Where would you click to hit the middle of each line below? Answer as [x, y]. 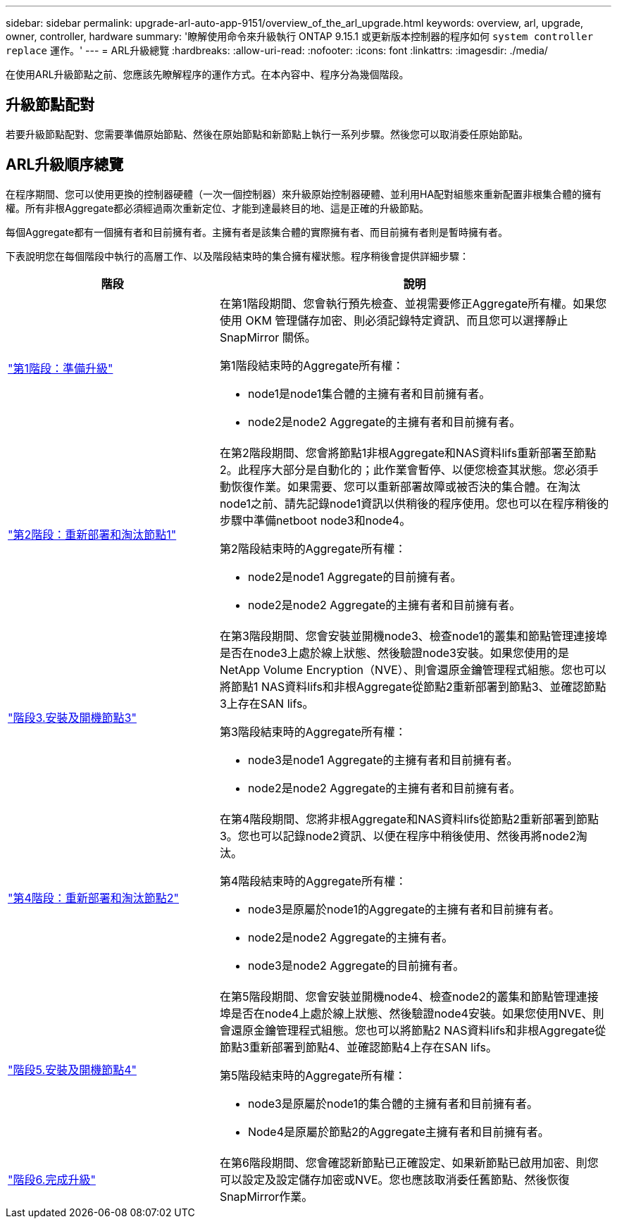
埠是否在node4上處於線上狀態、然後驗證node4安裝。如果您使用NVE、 [406, 1013]
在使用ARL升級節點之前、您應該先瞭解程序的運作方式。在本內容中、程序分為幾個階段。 [207, 74]
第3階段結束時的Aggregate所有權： [313, 731]
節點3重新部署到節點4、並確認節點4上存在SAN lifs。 [359, 1047]
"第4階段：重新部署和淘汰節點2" [94, 898]
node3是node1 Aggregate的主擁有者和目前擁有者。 [383, 760]
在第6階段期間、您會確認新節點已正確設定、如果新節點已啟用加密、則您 [409, 1162]
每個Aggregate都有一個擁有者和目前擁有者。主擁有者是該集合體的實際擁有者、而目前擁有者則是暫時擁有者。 [257, 232]
